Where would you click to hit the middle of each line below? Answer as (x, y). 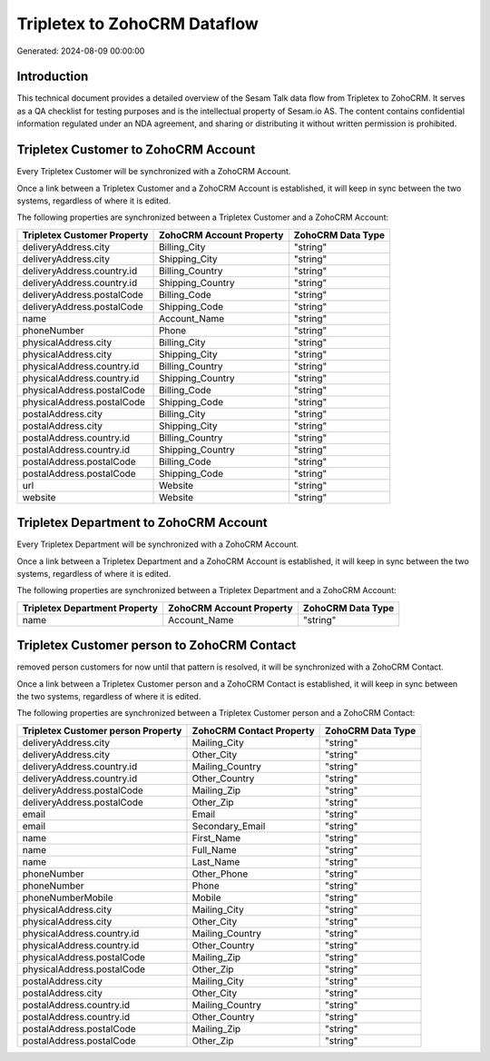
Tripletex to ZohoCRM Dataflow (137, 24)
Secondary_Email (229, 826)
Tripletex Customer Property (85, 234)
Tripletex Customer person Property (102, 730)
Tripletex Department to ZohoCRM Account (142, 523)
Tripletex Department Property (90, 608)
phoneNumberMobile (68, 897)
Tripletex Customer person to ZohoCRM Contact (157, 645)
